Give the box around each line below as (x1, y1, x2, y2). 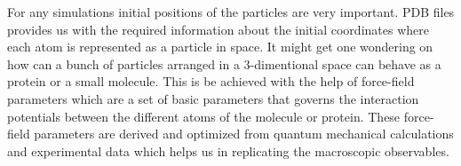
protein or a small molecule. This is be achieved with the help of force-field (7, 72, 415, 91)
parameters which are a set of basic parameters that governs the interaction (7, 89, 419, 107)
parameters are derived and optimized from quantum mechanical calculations (34, 124, 454, 143)
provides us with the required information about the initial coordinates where (7, 20, 429, 38)
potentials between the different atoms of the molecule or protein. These (7, 107, 401, 125)
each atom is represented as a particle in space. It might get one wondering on (7, 37, 433, 56)
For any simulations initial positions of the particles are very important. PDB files (7, 3, 455, 20)
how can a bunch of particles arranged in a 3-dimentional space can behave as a (7, 54, 441, 73)
